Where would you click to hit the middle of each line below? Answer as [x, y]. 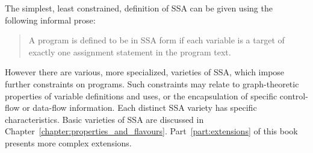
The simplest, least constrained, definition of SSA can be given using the [139, 8]
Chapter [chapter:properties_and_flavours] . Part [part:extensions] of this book [151, 131]
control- [294, 95]
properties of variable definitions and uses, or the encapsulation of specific [141, 95]
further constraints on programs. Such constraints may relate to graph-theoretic [152, 83]
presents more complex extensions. [68, 142]
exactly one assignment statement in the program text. [130, 52]
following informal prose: [50, 20]
